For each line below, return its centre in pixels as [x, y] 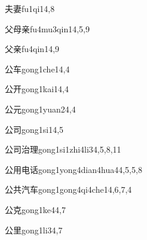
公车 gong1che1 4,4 [37, 69]
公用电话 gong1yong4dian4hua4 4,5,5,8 [73, 169]
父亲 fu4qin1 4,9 [32, 49]
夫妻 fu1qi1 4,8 [30, 8]
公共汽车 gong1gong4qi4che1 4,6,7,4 [68, 189]
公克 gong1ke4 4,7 [35, 209]
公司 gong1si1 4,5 [34, 129]
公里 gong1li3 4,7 [34, 230]
